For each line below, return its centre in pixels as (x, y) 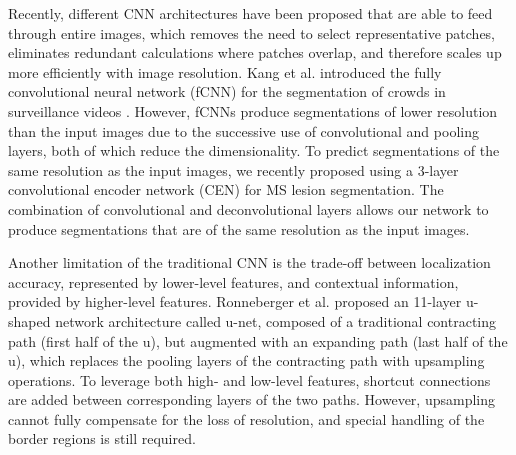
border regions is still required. (102, 438)
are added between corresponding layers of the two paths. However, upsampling (251, 399)
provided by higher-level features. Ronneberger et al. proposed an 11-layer (235, 301)
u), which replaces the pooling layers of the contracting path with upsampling (246, 360)
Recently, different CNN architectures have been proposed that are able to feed (250, 13)
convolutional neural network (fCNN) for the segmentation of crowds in (227, 91)
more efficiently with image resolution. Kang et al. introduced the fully (225, 71)
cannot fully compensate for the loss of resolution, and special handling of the (246, 418)
